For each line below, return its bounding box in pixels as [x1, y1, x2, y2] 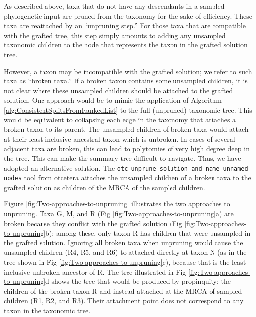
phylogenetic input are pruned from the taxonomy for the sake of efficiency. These [4, 10, 252, 21]
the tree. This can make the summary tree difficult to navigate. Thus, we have [4, 153, 241, 163]
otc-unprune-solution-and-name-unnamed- [117, 165, 252, 172]
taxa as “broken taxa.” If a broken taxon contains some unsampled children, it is [4, 76, 248, 86]
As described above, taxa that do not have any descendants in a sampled [4, 1, 225, 11]
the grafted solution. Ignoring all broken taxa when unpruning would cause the [4, 237, 243, 247]
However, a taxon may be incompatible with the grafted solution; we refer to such [4, 66, 252, 76]
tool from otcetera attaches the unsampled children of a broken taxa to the [24, 172, 251, 183]
